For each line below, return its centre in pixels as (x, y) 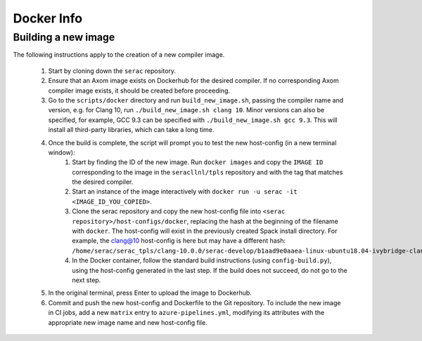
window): (62, 152)
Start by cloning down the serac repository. (112, 71)
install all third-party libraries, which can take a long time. (131, 130)
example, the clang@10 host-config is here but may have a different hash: (179, 241)
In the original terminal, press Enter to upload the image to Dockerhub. (150, 293)
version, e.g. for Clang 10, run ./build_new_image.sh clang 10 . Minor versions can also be (186, 110)
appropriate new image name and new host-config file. (128, 322)
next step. (87, 280)
